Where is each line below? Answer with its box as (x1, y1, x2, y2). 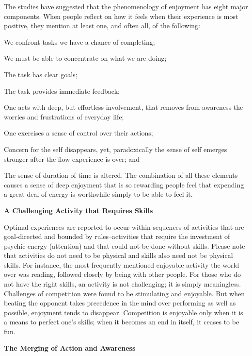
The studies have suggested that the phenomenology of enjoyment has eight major (4, 1, 248, 11)
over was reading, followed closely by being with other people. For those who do (4, 269, 241, 279)
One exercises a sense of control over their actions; (4, 128, 153, 138)
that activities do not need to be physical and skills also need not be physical (4, 250, 233, 260)
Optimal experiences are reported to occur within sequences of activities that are (4, 221, 244, 232)
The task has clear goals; (4, 69, 78, 79)
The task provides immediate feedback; (4, 85, 120, 96)
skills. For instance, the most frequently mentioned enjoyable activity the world (4, 259, 239, 270)
